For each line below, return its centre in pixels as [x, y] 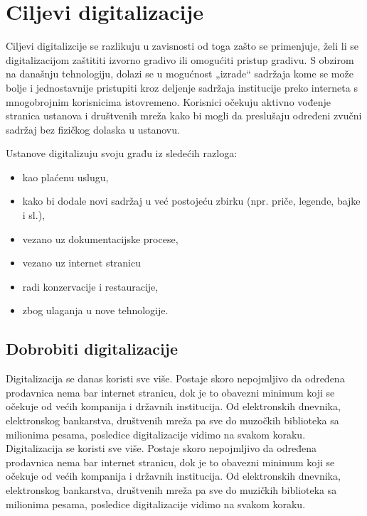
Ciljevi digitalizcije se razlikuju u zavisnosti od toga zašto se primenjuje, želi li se [182, 46]
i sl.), [33, 215]
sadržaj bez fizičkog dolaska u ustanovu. [93, 129]
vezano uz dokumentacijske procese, [100, 238]
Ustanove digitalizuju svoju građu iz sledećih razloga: [122, 153]
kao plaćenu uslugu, [65, 177]
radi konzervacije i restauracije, [90, 286]
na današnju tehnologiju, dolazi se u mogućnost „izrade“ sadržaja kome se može [180, 74]
